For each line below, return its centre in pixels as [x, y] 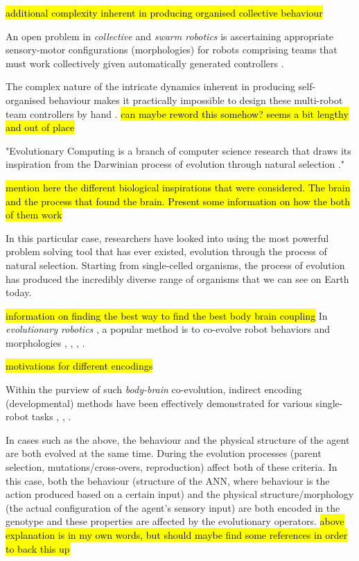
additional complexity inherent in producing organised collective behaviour [164, 12]
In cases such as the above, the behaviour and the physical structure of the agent [178, 439]
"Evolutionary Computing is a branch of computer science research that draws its [178, 150]
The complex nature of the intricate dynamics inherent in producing [150, 86]
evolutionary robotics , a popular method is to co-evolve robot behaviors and [168, 329]
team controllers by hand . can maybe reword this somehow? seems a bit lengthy [177, 113]
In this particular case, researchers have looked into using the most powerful [167, 238]
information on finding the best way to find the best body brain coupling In [167, 315]
